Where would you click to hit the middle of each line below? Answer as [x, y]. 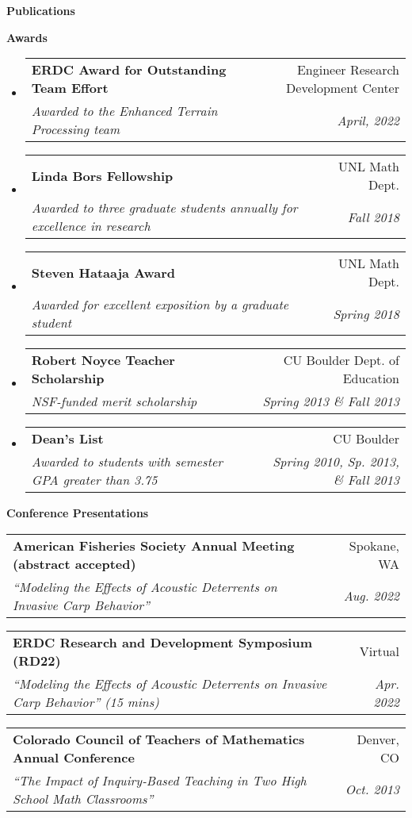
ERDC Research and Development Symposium [163, 642]
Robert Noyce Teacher [103, 360]
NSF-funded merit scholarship [114, 401]
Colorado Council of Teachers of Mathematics [159, 739]
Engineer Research [348, 70]
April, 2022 [368, 120]
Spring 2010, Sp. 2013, [336, 462]
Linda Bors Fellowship [102, 175]
